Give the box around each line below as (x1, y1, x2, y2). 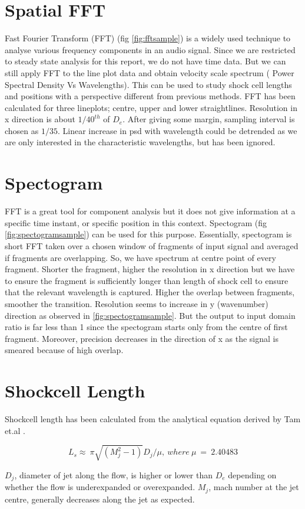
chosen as (5, 124, 39, 136)
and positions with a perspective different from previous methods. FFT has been (5, 90, 296, 102)
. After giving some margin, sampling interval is (122, 113, 295, 125)
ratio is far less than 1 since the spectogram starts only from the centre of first (5, 321, 288, 333)
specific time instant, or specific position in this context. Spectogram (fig (5, 216, 267, 229)
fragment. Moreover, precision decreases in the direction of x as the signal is (5, 332, 279, 344)
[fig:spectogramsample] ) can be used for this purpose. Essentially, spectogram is (5, 228, 292, 240)
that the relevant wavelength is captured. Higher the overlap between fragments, (5, 286, 295, 298)
